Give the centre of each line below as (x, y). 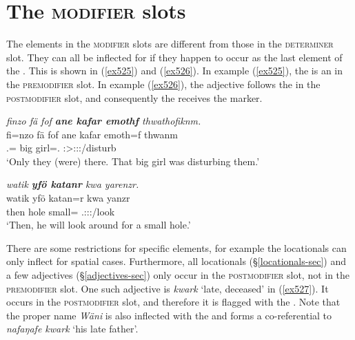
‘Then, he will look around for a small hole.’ (99, 225)
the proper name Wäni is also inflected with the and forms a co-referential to (169, 315)
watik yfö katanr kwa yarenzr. (73, 184)
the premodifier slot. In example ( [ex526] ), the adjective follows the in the (163, 84)
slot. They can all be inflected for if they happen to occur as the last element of (174, 57)
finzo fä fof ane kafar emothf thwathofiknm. (104, 121)
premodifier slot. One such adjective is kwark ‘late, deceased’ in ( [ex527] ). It (168, 288)
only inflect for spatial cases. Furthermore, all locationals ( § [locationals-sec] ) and (176, 261)
